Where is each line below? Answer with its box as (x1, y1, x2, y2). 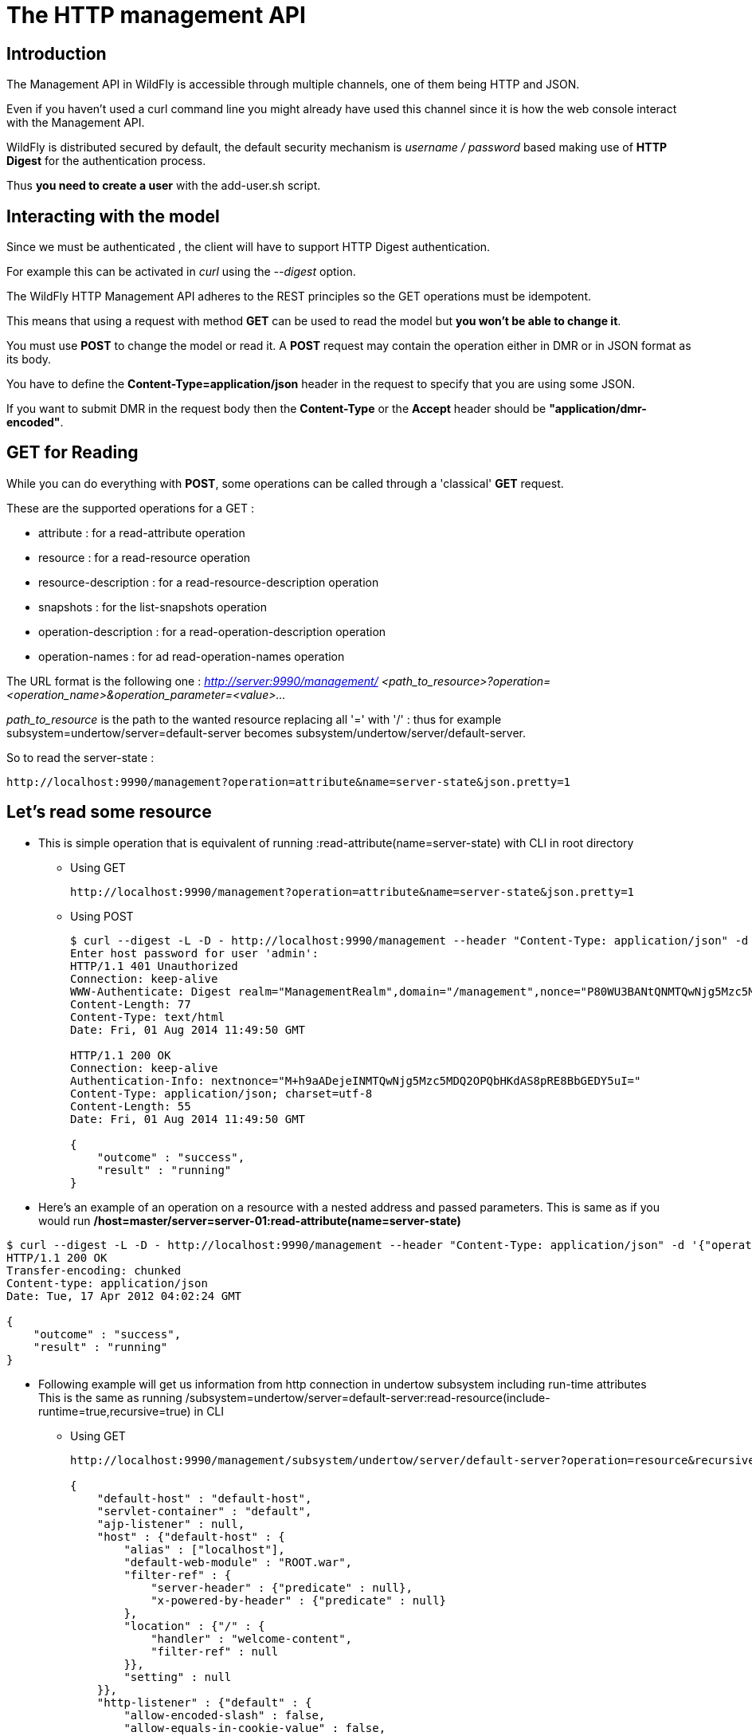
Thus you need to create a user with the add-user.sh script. (6, 179, 321, 193)
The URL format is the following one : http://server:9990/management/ (6, 674, 378, 688)
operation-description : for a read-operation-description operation (38, 624, 386, 638)
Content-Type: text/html (70, 1010, 225, 1023)
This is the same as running (38, 1390, 182, 1404)
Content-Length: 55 (70, 1099, 191, 1113)
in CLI (194, 1404, 225, 1418)
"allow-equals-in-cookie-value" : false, (123, 1721, 386, 1734)
